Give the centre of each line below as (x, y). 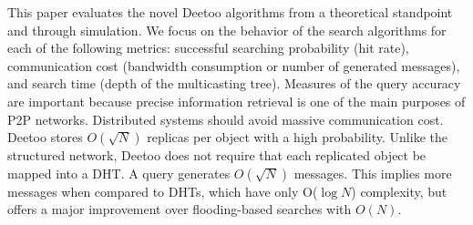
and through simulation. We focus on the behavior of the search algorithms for (227, 30)
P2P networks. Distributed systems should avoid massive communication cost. (226, 119)
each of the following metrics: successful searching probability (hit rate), (208, 48)
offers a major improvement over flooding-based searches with (180, 209)
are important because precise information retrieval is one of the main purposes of (236, 101)
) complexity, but (399, 191)
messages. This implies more (373, 173)
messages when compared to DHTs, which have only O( (163, 191)
